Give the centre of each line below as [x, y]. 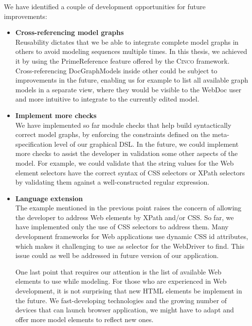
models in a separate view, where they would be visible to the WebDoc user [128, 89]
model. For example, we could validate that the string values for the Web [125, 163]
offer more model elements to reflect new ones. [84, 319]
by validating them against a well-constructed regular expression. [112, 182]
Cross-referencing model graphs [70, 32]
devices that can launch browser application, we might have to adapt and [125, 310]
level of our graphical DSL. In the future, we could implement [146, 144]
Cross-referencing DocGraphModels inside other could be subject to [116, 70]
